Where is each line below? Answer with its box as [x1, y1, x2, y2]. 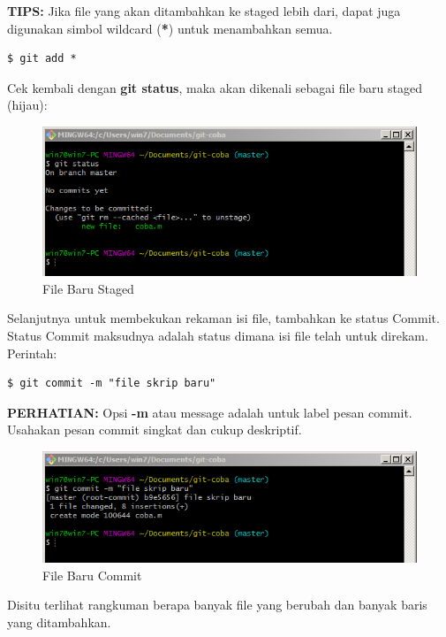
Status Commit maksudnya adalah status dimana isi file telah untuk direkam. [7, 326, 428, 345]
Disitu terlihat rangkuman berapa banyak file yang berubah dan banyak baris [7, 595, 427, 614]
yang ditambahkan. [7, 612, 111, 631]
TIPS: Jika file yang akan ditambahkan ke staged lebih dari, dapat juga [7, 2, 401, 19]
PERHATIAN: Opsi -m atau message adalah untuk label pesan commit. [7, 403, 412, 421]
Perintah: [7, 343, 57, 362]
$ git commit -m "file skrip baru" [7, 377, 216, 390]
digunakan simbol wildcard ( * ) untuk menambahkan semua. [7, 19, 333, 37]
